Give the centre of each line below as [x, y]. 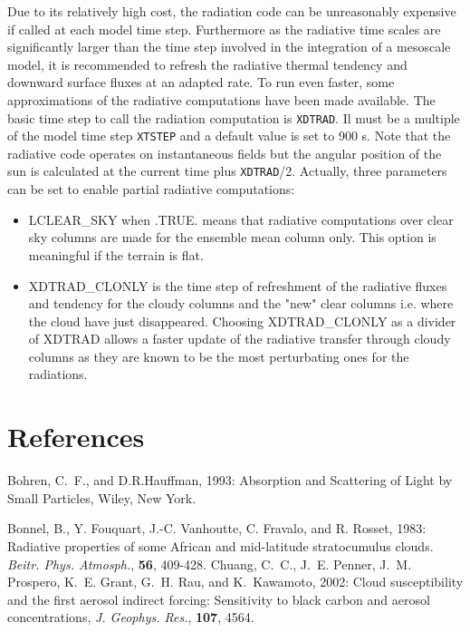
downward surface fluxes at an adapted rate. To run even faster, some [201, 82]
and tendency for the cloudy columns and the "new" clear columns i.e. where [241, 303]
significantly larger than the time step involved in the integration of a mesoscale [229, 47]
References [76, 437]
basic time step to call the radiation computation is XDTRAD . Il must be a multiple [234, 117]
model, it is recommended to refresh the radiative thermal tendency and [207, 64]
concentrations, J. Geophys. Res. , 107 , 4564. [131, 617]
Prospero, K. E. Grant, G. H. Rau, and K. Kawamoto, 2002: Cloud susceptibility [235, 582]
